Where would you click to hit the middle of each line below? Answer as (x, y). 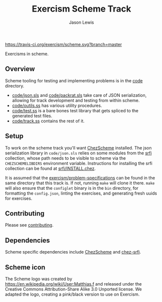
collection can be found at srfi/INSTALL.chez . (50, 168)
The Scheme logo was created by (39, 279)
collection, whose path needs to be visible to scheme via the (65, 158)
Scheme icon (25, 267)
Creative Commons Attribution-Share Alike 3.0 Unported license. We (73, 289)
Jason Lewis (81, 22)
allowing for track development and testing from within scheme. (76, 100)
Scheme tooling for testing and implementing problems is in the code (74, 80)
